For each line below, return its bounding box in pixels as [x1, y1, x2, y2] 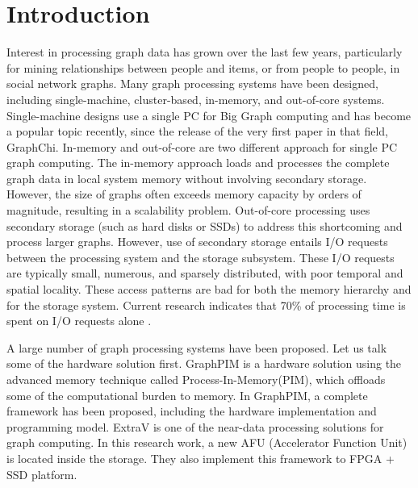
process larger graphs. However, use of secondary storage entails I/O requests [6, 233, 388, 250]
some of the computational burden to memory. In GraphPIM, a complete [6, 386, 368, 403]
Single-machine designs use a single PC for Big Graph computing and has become [6, 106, 412, 123]
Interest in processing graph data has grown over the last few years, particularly [6, 44, 403, 60]
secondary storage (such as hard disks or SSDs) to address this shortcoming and [6, 217, 403, 234]
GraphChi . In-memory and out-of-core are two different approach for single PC [6, 138, 398, 155]
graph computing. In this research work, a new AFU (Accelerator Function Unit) [6, 434, 408, 451]
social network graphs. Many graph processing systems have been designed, [6, 75, 378, 92]
